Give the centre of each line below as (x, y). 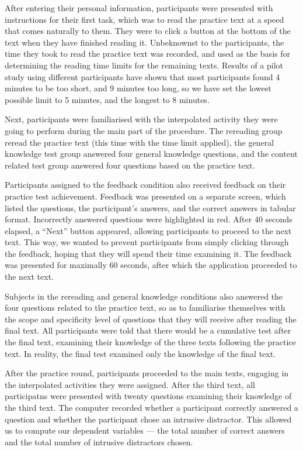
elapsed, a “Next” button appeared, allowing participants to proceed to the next (148, 230)
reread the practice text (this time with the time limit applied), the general (140, 142)
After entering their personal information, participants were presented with (139, 8)
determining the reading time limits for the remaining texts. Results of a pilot (144, 65)
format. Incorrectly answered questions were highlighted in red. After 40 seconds (149, 219)
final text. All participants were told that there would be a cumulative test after (148, 330)
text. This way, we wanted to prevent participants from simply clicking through (147, 242)
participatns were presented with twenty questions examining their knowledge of (148, 396)
